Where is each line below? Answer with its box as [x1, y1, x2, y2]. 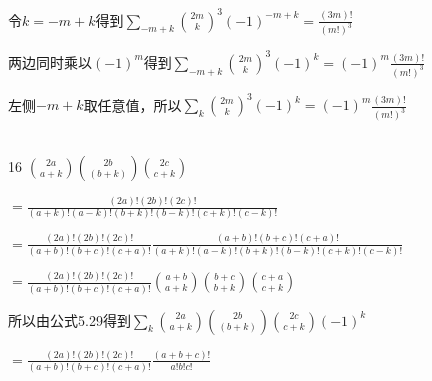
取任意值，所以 [83, 94, 182, 115]
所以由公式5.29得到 [8, 309, 131, 330]
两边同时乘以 [8, 51, 92, 72]
